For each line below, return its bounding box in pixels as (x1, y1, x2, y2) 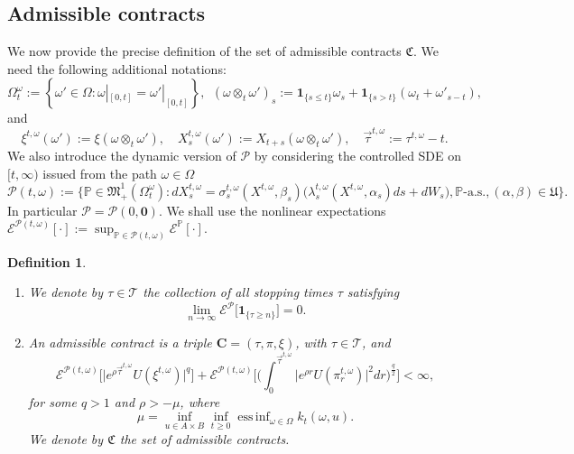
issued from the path (42, 163, 157, 182)
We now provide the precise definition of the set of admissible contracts (7, 42, 402, 60)
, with (295, 332, 327, 351)
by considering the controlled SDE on (254, 146, 462, 165)
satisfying (347, 283, 400, 301)
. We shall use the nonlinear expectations (158, 200, 386, 219)
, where (180, 392, 220, 411)
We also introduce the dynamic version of (7, 146, 236, 165)
